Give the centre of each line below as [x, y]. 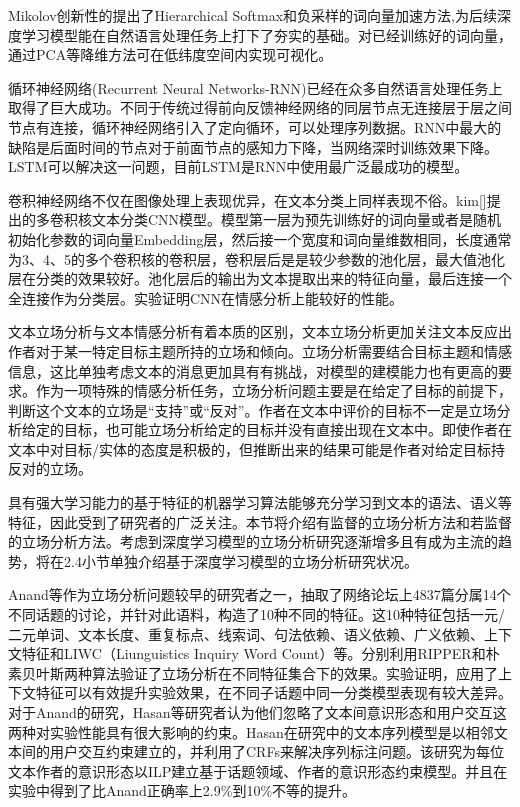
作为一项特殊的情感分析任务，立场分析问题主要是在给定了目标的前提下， [273, 390]
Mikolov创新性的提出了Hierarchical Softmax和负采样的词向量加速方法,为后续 [252, 15]
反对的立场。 [50, 468]
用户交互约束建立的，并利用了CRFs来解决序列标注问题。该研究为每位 [276, 751]
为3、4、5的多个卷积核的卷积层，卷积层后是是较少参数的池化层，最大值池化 [256, 258]
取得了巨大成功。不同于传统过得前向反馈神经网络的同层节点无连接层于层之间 [260, 107]
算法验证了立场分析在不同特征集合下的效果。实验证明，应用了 [294, 672]
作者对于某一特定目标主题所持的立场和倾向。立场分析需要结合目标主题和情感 [260, 350]
